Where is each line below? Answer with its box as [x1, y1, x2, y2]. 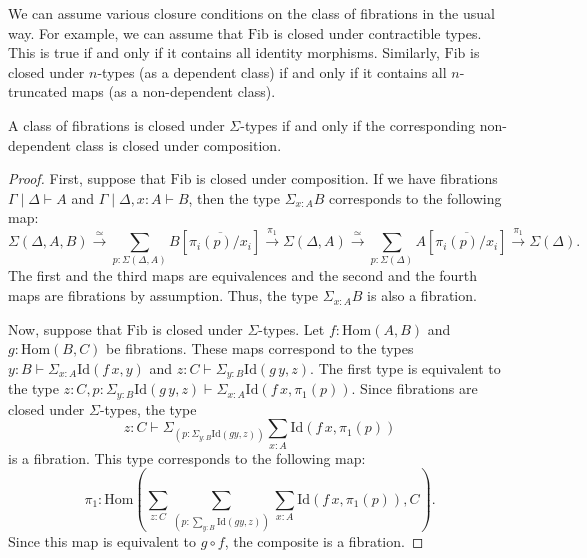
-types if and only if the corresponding [240, 114, 476, 135]
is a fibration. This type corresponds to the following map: [8, 447, 366, 468]
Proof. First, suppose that [8, 168, 166, 189]
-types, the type [99, 398, 197, 419]
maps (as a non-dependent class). [71, 81, 276, 102]
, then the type [188, 187, 280, 208]
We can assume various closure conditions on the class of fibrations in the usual [8, 3, 495, 23]
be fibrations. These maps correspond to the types [106, 338, 414, 359]
